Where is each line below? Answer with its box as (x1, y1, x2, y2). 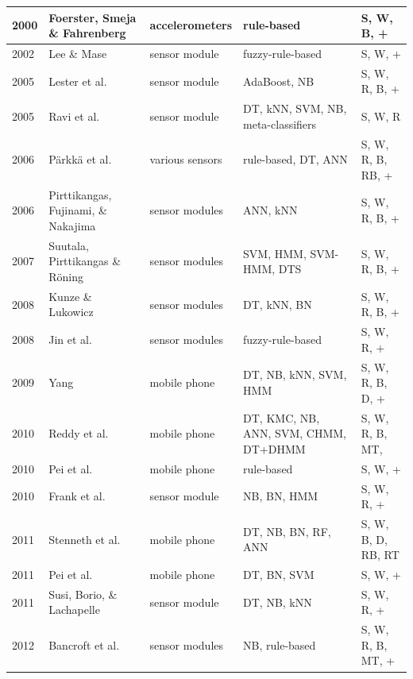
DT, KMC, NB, (243, 409, 320, 426)
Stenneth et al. (48, 530, 121, 547)
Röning (48, 268, 83, 284)
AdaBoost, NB (243, 72, 315, 89)
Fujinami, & (48, 202, 107, 218)
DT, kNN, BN (243, 295, 312, 312)
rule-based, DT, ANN (243, 151, 348, 168)
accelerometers (149, 17, 233, 33)
